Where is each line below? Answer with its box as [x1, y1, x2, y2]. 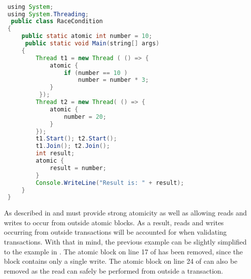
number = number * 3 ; [78, 76, 149, 84]
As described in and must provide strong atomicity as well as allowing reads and [4, 208, 247, 218]
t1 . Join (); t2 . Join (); [36, 142, 110, 150]
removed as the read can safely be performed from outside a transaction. [4, 265, 223, 276]
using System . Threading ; [7, 10, 89, 18]
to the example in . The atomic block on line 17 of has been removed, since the [4, 246, 243, 256]
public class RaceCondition [11, 18, 103, 25]
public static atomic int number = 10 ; [21, 33, 152, 40]
